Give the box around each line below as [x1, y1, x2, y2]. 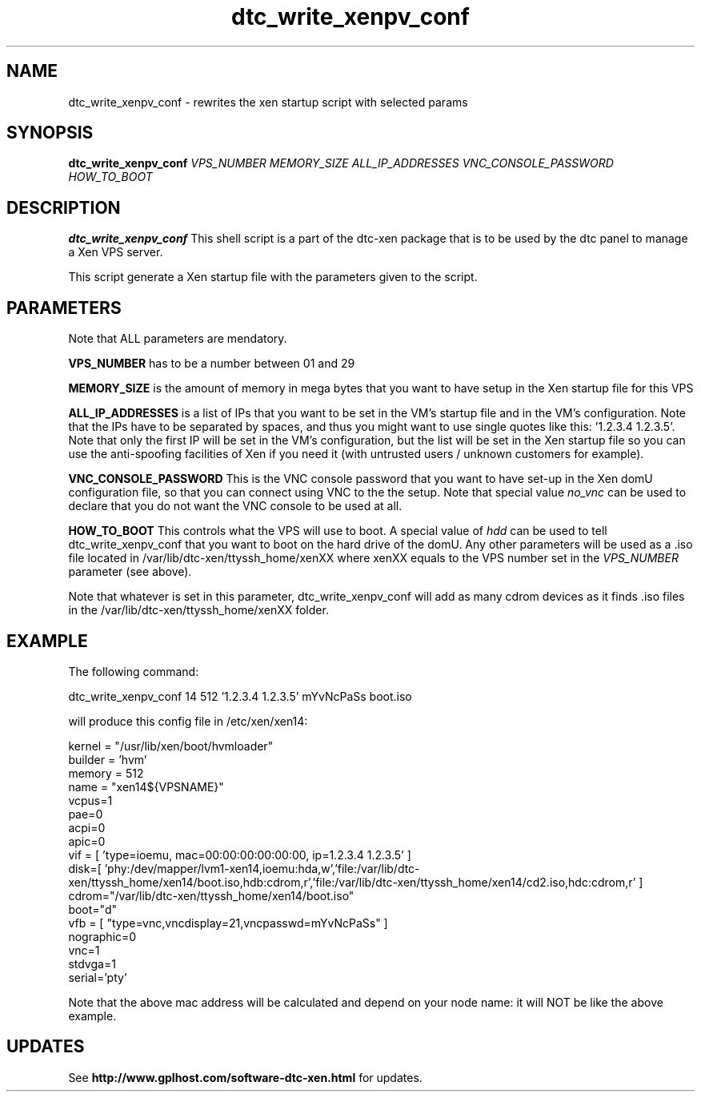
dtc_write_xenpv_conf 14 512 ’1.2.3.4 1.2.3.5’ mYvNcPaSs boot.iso [68, 689, 412, 703]
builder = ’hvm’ [68, 752, 147, 766]
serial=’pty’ [68, 970, 127, 984]
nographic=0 [68, 929, 137, 943]
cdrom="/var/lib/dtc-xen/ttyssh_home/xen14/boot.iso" [68, 888, 355, 903]
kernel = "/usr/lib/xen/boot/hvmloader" [68, 738, 274, 753]
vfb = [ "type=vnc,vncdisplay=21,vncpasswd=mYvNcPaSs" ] [68, 915, 388, 930]
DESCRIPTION [6, 197, 121, 218]
